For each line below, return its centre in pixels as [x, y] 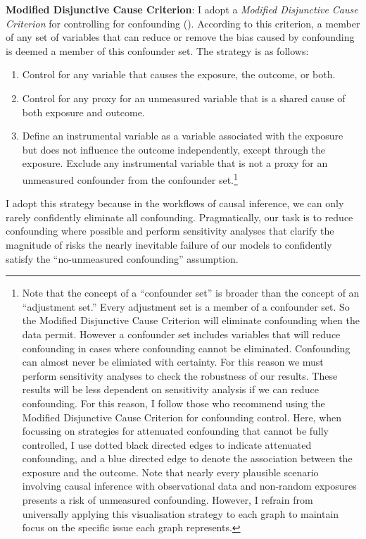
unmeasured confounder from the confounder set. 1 [130, 178]
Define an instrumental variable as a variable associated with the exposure [183, 136]
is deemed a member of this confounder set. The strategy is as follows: [157, 50]
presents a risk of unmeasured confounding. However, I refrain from [168, 500]
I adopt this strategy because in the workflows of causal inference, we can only [175, 203]
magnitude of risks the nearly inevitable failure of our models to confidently [169, 244]
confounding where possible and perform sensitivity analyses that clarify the [170, 231]
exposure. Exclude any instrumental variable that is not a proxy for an [175, 163]
